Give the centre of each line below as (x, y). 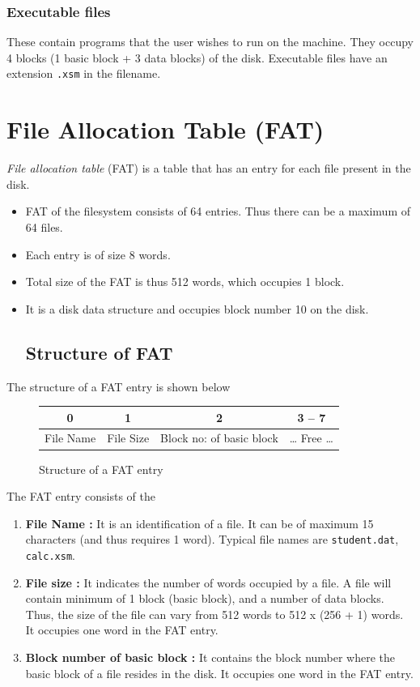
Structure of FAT (99, 352)
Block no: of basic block (219, 438)
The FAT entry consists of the (81, 496)
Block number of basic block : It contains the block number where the (210, 657)
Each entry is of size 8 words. (98, 254)
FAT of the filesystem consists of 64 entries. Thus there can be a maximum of (218, 211)
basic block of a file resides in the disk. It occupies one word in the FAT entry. (219, 673)
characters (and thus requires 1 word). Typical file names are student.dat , (212, 539)
